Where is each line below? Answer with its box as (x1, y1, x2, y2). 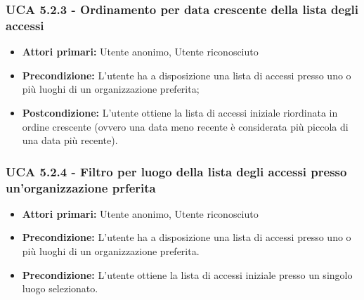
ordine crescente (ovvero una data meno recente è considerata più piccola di (22, 119, 349, 133)
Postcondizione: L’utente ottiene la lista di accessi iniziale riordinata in (22, 105, 338, 119)
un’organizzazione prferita (6, 178, 156, 196)
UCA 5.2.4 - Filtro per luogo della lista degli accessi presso (6, 162, 347, 180)
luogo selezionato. (22, 281, 98, 296)
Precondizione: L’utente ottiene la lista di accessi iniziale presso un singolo (22, 267, 353, 282)
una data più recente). (22, 133, 118, 148)
